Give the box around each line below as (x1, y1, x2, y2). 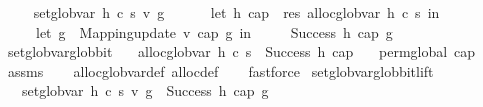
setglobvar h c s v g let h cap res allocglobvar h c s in (33, 2, 440, 22)
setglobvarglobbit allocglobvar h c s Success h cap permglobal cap (7, 41, 476, 62)
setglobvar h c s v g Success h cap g (21, 80, 269, 101)
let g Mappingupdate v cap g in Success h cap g (35, 21, 393, 42)
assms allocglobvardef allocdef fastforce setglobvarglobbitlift (7, 60, 434, 81)
